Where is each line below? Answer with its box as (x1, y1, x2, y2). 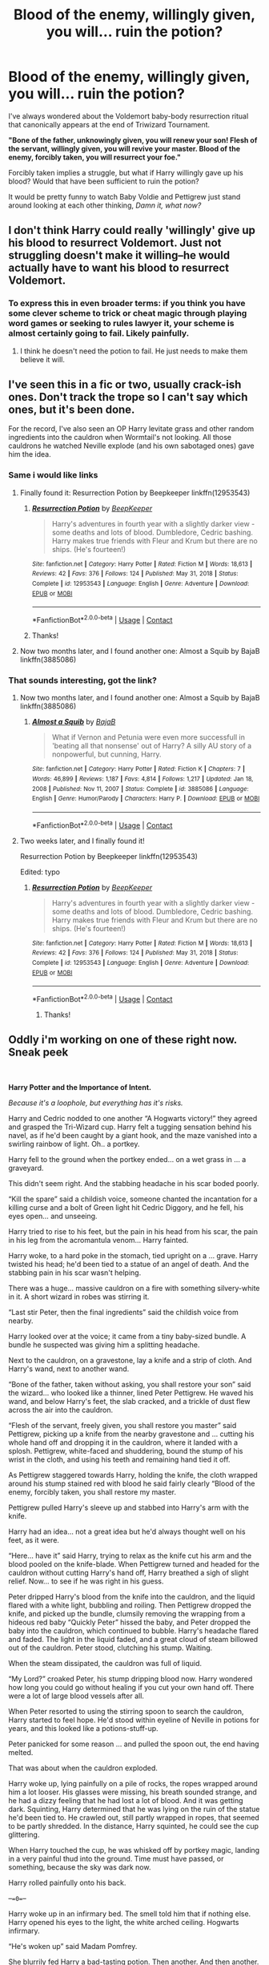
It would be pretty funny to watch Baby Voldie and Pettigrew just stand (8, 192, 241, 201)
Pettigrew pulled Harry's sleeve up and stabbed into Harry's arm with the (8, 1503, 250, 1512)
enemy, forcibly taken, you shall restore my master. (8, 1487, 177, 1496)
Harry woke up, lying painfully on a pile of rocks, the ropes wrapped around (8, 1778, 258, 1788)
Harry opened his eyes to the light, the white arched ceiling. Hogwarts (8, 1917, 239, 1927)
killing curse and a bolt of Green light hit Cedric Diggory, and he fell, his (8, 1202, 244, 1212)
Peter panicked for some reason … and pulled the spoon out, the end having (8, 1739, 259, 1749)
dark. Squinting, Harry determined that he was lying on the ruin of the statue (8, 1804, 260, 1814)
